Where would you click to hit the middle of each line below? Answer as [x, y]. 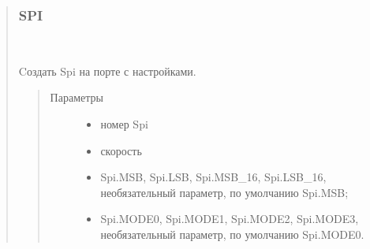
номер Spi [124, 124]
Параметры [77, 97]
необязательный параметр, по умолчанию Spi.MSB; [224, 192]
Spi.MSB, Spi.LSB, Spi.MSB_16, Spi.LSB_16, [213, 177]
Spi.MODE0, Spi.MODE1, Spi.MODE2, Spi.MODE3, [230, 219]
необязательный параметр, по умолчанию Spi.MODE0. [232, 234]
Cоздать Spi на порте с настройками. [107, 71]
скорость [121, 150]
